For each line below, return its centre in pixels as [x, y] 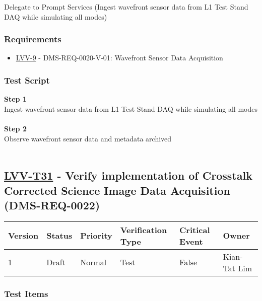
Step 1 [15, 99]
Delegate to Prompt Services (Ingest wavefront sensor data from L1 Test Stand [126, 7]
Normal [93, 262]
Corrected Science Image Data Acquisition [117, 190]
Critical [195, 230]
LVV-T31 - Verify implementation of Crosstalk [128, 175]
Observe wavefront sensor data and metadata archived [88, 138]
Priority [96, 236]
